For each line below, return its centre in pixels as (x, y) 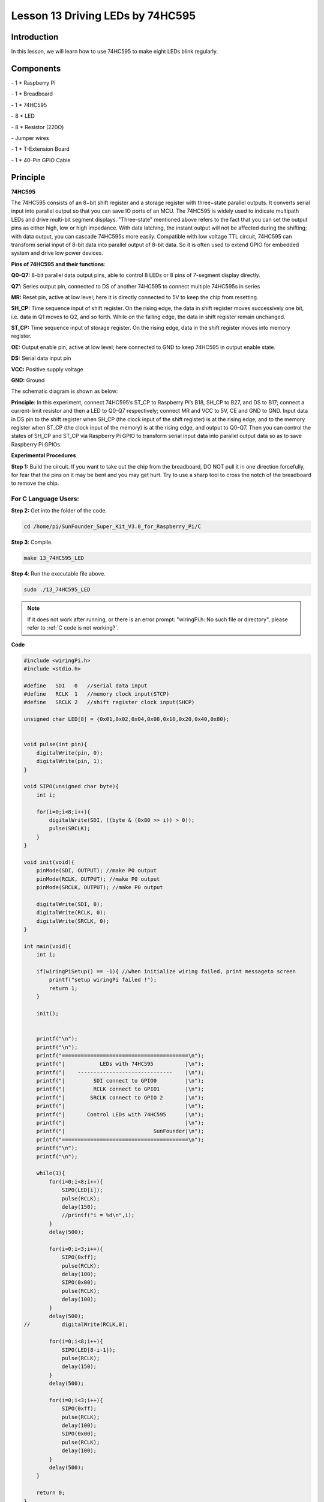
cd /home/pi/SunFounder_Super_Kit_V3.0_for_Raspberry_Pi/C (112, 527)
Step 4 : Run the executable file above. (58, 574)
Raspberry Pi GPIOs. (36, 444)
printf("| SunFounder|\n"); (120, 1131)
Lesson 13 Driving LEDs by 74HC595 (103, 16)
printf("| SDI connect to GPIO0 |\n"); (120, 1081)
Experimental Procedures (43, 455)
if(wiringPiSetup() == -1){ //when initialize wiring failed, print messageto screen (166, 971)
